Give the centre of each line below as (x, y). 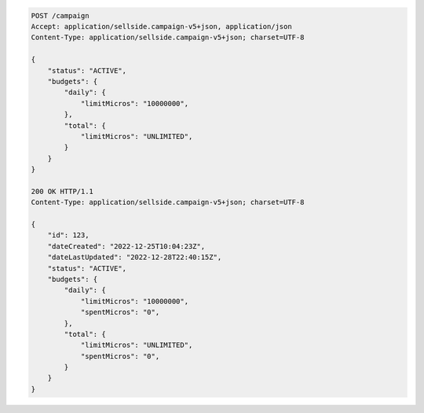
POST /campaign (60, 15)
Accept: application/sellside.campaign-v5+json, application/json (161, 26)
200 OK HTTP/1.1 (62, 191)
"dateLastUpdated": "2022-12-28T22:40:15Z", (135, 258)
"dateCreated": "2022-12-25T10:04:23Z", (126, 246)
